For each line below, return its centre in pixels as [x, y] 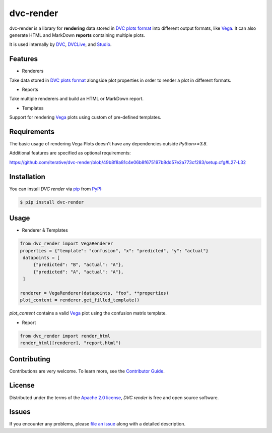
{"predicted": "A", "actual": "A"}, [78, 272]
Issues [20, 412]
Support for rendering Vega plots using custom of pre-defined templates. [85, 117]
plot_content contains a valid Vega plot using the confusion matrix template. [88, 313]
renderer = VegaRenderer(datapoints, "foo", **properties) [94, 293]
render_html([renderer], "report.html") [70, 343]
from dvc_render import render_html [65, 336]
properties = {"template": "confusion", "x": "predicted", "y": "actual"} [114, 251]
